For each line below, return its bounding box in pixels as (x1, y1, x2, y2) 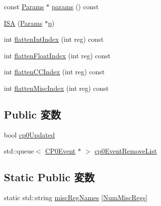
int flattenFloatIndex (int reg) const (4, 50, 111, 60)
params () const (51, 1, 99, 11)
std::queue (4, 146, 34, 156)
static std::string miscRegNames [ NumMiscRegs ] (4, 192, 148, 203)
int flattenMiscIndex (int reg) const (4, 83, 109, 93)
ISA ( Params (4, 17, 43, 28)
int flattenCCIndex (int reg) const (4, 67, 105, 77)
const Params (4, 1, 44, 11)
